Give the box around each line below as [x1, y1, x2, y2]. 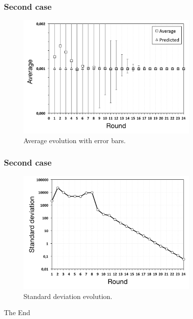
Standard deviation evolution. [23, 291, 112, 301]
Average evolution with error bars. [23, 135, 126, 145]
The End [4, 307, 30, 318]
